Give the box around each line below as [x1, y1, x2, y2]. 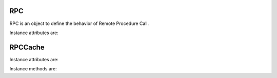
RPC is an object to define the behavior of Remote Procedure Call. [9, 20, 149, 27]
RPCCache [9, 43, 45, 51]
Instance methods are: [9, 66, 57, 72]
